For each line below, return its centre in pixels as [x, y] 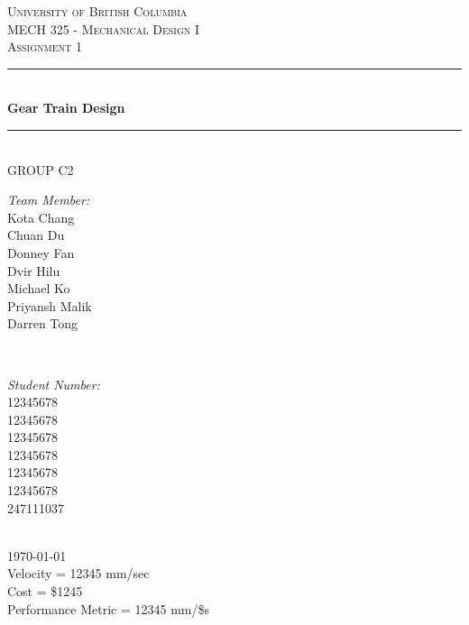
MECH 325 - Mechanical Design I [103, 28]
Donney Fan [41, 252]
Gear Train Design [66, 108]
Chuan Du [36, 235]
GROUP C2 [41, 169]
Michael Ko [39, 288]
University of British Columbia [97, 11]
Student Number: [54, 384]
